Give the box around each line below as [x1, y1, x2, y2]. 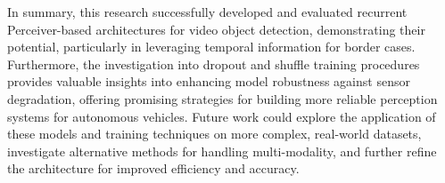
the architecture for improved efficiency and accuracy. [7, 159, 300, 178]
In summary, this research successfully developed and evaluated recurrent [7, 3, 408, 20]
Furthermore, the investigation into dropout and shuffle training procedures [7, 54, 420, 73]
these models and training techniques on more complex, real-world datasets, [7, 124, 422, 143]
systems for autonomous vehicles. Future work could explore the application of [7, 107, 436, 125]
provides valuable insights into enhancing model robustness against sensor [7, 72, 410, 91]
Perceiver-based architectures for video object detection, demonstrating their [7, 20, 425, 38]
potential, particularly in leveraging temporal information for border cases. [7, 37, 416, 56]
